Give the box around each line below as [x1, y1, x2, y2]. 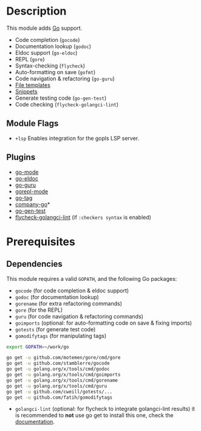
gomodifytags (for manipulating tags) [15, 332, 107, 339]
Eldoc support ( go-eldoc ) [15, 49, 78, 56]
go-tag [15, 194, 33, 201]
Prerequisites [6, 235, 76, 249]
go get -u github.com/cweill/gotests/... [6, 388, 113, 395]
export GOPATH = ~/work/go [6, 343, 69, 350]
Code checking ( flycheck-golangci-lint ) [15, 100, 119, 108]
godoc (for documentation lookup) [15, 293, 99, 300]
